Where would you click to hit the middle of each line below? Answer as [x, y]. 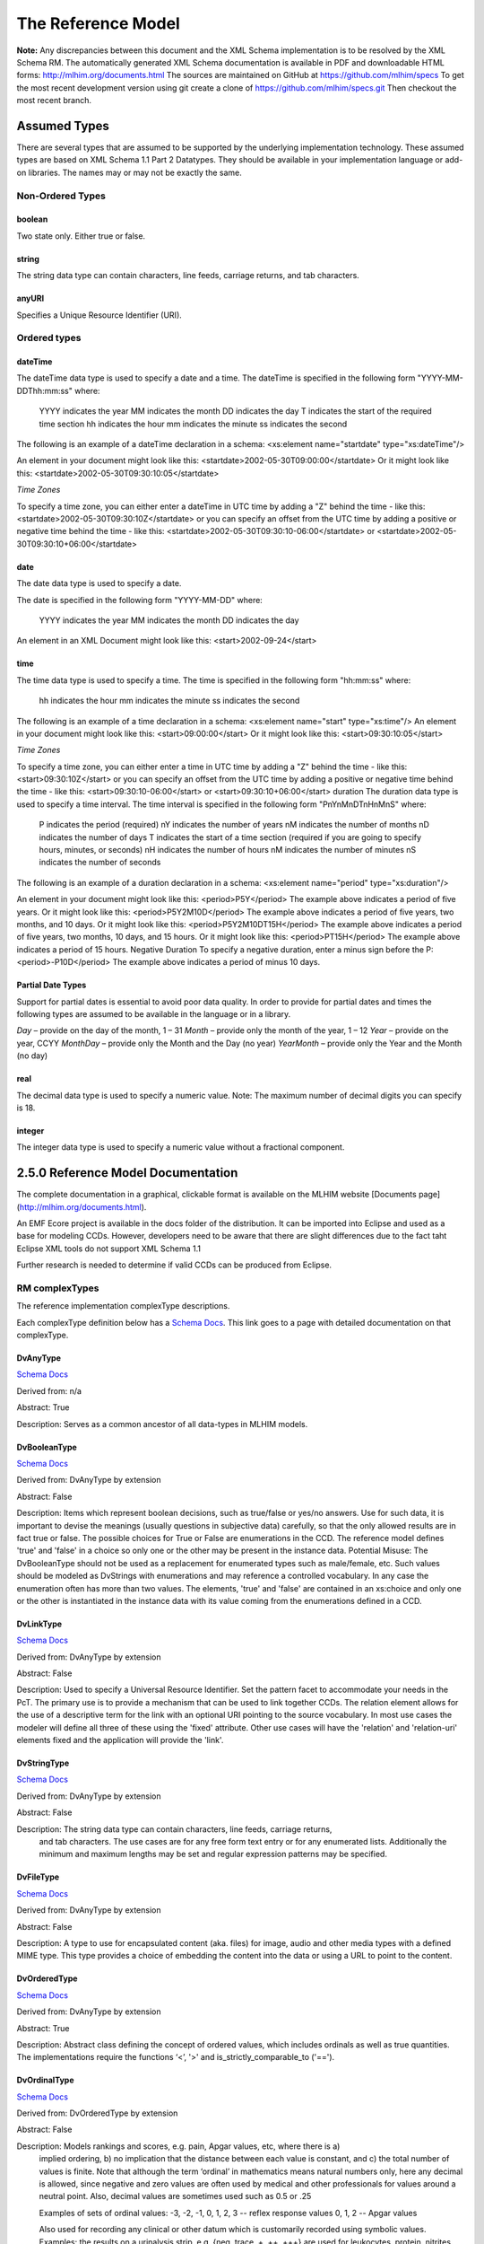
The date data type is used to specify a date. [99, 583]
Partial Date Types [52, 985]
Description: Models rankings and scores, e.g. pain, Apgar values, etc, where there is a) [178, 2146]
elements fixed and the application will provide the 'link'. [120, 1740]
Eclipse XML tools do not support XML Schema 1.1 [109, 1249]
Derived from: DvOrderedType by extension [97, 2113]
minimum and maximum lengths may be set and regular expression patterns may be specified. [213, 1854]
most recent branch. [54, 101]
